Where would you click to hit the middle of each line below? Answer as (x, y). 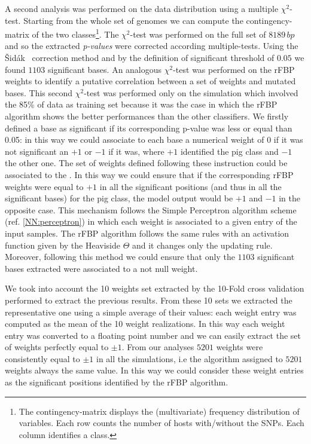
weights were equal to (44, 186)
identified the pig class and (229, 151)
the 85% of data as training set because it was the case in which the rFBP (141, 104)
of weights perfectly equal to (57, 347)
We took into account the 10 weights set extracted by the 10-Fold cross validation (155, 288)
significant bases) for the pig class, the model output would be (119, 198)
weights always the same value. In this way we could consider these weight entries (154, 370)
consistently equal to (42, 358)
